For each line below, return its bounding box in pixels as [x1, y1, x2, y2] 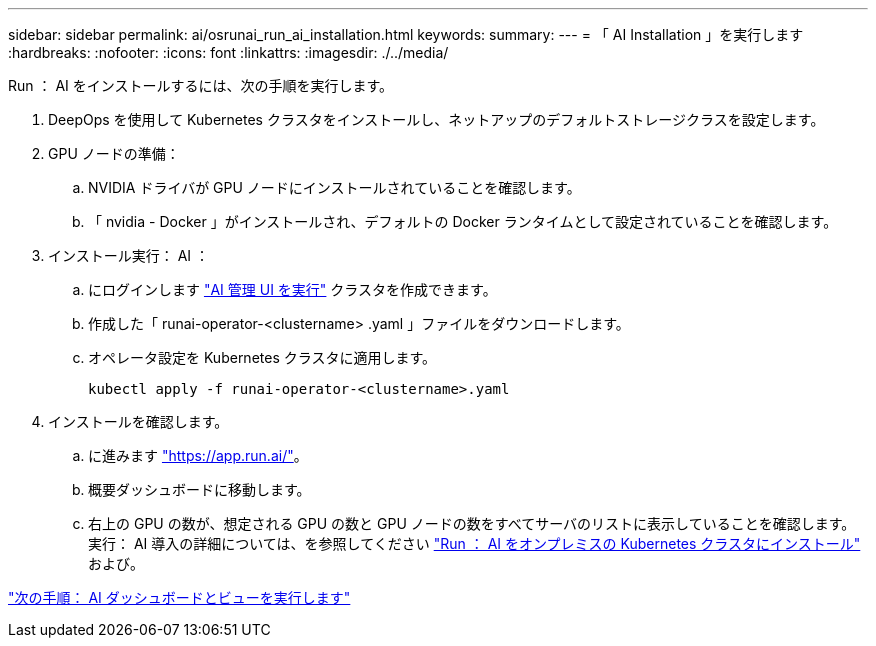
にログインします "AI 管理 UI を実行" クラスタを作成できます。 [88, 281, 497, 298]
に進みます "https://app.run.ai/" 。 [88, 447, 308, 464]
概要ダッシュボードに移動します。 [88, 481, 311, 498]
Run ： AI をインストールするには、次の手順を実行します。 [8, 77, 394, 94]
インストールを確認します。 [48, 413, 229, 430]
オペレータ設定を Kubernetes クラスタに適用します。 [88, 349, 437, 366]
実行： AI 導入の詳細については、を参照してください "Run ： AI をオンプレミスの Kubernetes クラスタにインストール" [88, 535, 861, 552]
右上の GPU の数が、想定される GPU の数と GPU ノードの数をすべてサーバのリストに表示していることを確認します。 [88, 515, 856, 532]
